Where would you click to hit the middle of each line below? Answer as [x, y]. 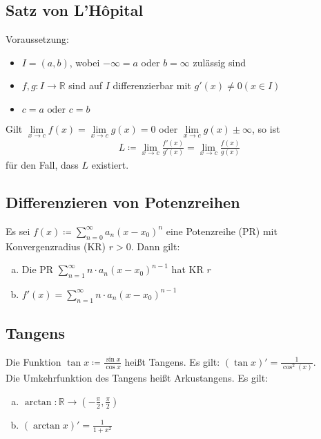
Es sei [18, 231]
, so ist [266, 128]
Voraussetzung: [37, 39]
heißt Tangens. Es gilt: [172, 361]
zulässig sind [219, 62]
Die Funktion [33, 361]
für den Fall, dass [42, 164]
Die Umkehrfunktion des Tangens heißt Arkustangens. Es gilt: [137, 378]
